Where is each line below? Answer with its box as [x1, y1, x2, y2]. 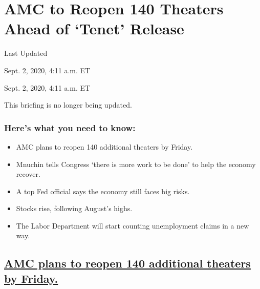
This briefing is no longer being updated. [4, 99, 132, 110]
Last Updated [4, 48, 48, 58]
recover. [16, 169, 40, 179]
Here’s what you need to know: [4, 121, 136, 134]
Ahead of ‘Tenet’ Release [4, 18, 184, 39]
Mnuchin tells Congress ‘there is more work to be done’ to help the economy [16, 158, 256, 169]
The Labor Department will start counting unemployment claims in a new [16, 220, 249, 231]
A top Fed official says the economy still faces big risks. [16, 185, 190, 196]
